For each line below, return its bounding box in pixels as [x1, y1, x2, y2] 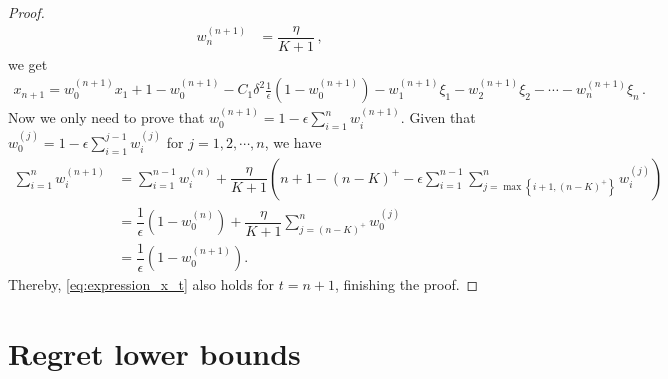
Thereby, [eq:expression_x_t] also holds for [8, 274, 275, 295]
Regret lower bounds [8, 332, 301, 373]
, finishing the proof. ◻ [335, 274, 479, 295]
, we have [264, 131, 322, 152]
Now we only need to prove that [8, 107, 205, 128]
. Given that [400, 107, 476, 128]
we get [8, 53, 48, 74]
